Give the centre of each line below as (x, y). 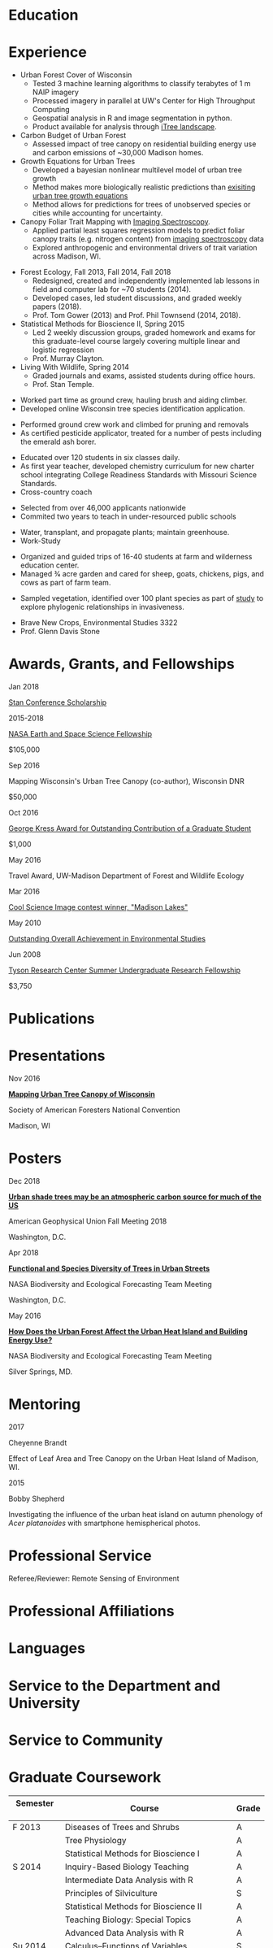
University (44, 1703)
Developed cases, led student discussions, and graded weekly (137, 298)
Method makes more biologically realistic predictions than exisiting (144, 187)
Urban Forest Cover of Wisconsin (76, 75)
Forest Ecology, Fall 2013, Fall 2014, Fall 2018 (95, 272)
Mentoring (45, 1404)
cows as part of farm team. (65, 583)
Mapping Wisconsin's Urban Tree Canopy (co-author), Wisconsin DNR (127, 781)
